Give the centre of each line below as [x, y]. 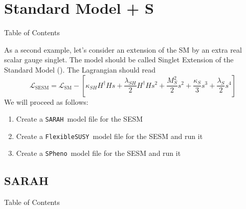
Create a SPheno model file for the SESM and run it [98, 153]
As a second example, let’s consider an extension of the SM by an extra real [123, 49]
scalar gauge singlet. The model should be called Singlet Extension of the [119, 60]
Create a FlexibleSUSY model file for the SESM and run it [109, 136]
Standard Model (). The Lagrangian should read [80, 69]
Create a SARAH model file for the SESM [80, 119]
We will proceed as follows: [46, 101]
